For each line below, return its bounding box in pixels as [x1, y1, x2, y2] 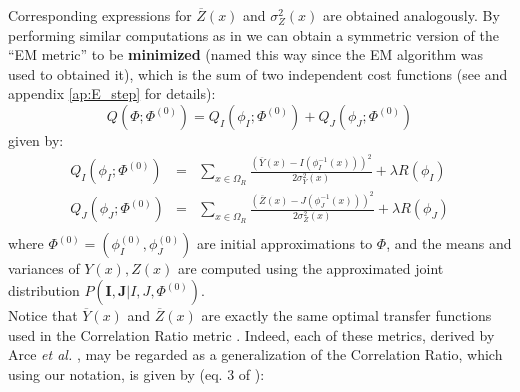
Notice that [8, 305, 78, 325]
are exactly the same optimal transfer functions [201, 305, 492, 325]
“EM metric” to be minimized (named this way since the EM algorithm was [8, 44, 484, 65]
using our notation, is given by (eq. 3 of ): [8, 363, 265, 384]
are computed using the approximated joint [177, 258, 444, 279]
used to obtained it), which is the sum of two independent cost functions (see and [8, 63, 508, 84]
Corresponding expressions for [8, 5, 192, 25]
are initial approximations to [197, 233, 373, 254]
